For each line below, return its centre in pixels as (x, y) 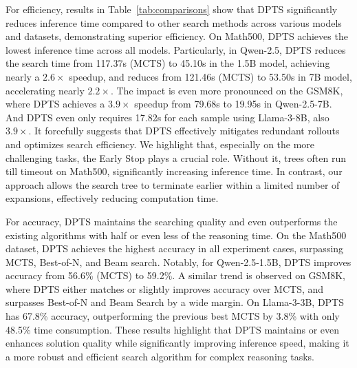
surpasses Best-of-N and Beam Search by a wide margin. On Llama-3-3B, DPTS (175, 302)
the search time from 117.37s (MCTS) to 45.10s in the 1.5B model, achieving (168, 63)
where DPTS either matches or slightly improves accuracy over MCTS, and (165, 288)
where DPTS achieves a (55, 104)
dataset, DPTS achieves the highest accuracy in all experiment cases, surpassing (175, 248)
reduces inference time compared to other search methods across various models (174, 22)
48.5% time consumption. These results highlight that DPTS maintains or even (173, 329)
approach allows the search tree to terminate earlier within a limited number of (173, 184)
